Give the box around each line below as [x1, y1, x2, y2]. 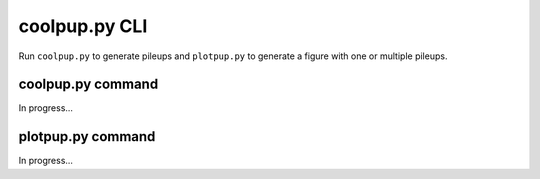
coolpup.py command [18, 76, 159, 93]
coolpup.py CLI [18, 15, 148, 37]
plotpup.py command [18, 128, 156, 145]
